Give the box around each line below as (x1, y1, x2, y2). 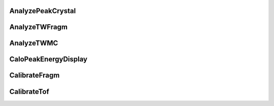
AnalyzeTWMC (9, 39, 58, 47)
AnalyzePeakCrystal (9, 7, 76, 15)
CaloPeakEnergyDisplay (9, 55, 88, 64)
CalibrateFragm (9, 71, 60, 80)
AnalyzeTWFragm (9, 23, 68, 31)
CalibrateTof (9, 87, 49, 96)
